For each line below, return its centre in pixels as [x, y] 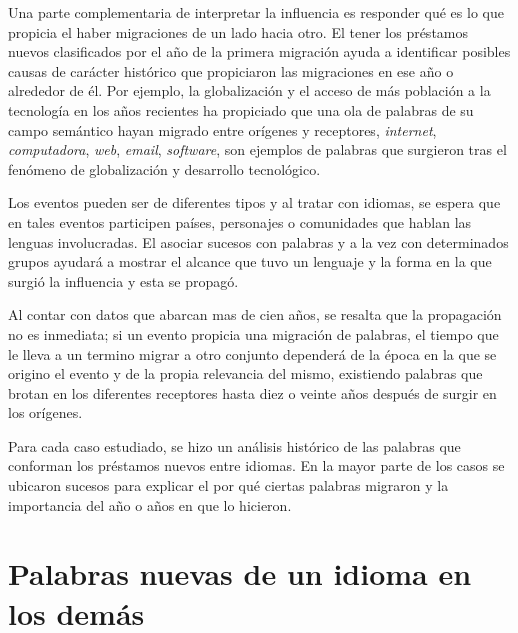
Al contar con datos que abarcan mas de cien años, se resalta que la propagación [255, 314]
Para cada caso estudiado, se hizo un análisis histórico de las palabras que [234, 445]
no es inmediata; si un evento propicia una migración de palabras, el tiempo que [253, 333]
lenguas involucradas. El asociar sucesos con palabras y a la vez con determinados [258, 241]
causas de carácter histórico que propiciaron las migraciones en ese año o [231, 70]
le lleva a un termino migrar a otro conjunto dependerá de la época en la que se [252, 353]
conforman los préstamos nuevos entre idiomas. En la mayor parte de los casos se [256, 465]
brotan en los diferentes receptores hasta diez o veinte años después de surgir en [252, 392]
